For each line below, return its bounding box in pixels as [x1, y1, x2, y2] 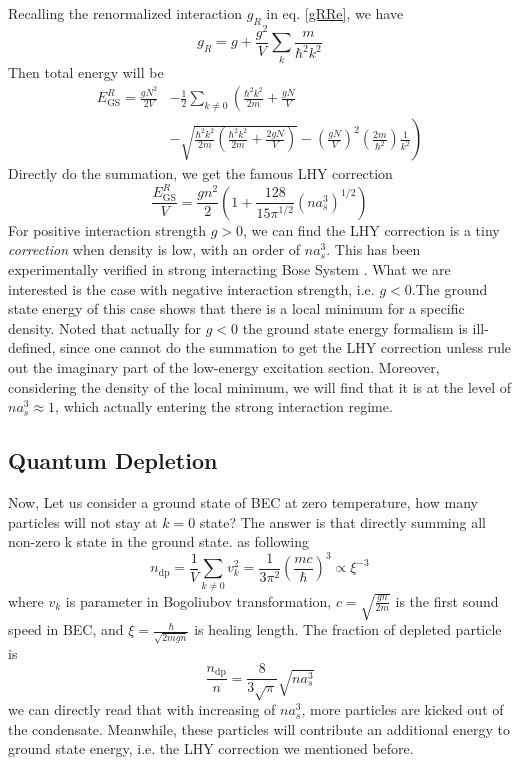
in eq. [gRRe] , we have [266, 3, 404, 23]
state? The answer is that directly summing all [199, 511, 486, 532]
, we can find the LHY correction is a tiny [243, 219, 500, 240]
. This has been [326, 239, 421, 260]
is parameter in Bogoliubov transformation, [65, 590, 332, 611]
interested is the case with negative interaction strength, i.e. [8, 278, 375, 299]
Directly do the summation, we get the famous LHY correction [8, 163, 393, 184]
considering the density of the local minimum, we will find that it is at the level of [8, 376, 512, 397]
